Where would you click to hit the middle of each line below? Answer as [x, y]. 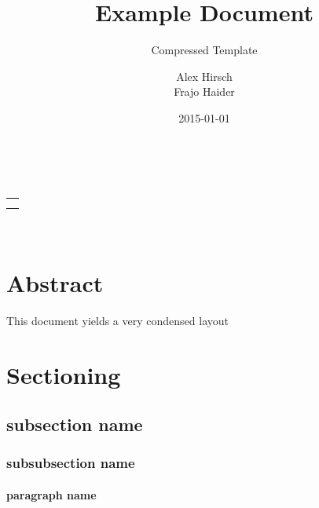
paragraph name [51, 495]
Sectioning [64, 374]
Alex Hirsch [204, 76]
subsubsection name [71, 463]
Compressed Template [204, 50]
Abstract [55, 282]
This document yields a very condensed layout [117, 320]
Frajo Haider [204, 91]
